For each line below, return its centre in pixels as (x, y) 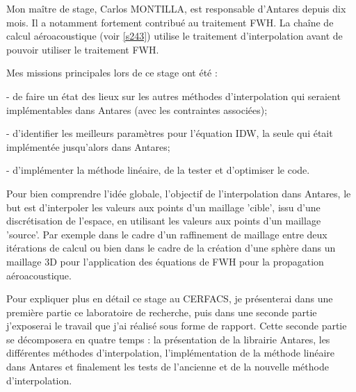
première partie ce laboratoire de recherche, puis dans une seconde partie (162, 312)
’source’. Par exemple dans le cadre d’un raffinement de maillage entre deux (167, 234)
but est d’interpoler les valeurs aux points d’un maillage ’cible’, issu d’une (163, 207)
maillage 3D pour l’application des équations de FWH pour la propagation (165, 261)
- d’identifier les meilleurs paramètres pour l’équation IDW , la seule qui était (170, 133)
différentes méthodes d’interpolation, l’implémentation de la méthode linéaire (171, 353)
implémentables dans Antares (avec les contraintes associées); (137, 109)
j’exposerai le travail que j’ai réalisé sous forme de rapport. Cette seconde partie (177, 326)
